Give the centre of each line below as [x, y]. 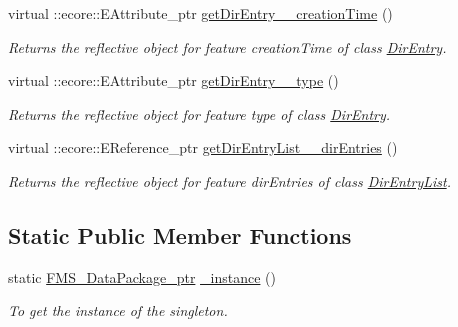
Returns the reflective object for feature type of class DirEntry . [199, 113]
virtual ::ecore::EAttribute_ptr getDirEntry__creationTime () [200, 13]
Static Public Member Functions [180, 234]
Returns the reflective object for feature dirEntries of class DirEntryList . [229, 180]
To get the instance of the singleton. [118, 310]
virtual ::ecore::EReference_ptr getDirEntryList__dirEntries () [203, 147]
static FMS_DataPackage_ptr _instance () [142, 276]
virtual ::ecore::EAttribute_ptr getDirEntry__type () [173, 80]
